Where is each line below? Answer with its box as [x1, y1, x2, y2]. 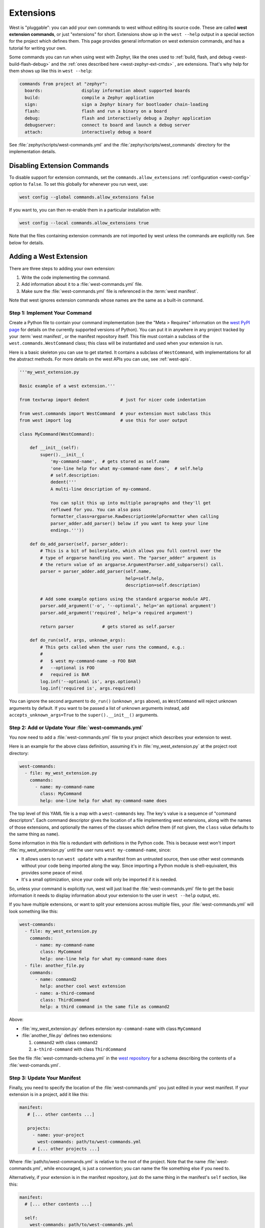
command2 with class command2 [33, 1039, 98, 1045]
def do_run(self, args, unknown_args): [29, 638, 126, 643]
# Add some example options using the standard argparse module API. [40, 596, 211, 602]
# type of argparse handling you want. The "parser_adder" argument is [40, 555, 216, 560]
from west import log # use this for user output [19, 418, 188, 423]
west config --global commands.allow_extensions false [19, 195, 154, 200]
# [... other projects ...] [32, 1146, 100, 1151]
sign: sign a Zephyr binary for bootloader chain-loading [25, 102, 209, 108]
